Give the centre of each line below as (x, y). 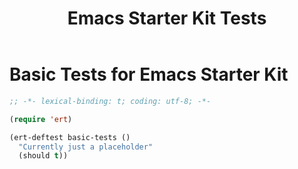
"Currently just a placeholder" (86, 147)
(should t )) (43, 156)
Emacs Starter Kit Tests (167, 18)
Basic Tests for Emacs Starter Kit (149, 74)
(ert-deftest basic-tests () (70, 137)
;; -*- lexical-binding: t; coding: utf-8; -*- (110, 101)
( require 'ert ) (41, 119)
